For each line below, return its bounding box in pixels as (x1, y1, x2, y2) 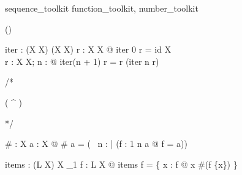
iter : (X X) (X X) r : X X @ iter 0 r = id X (5, 43, 172, 56)
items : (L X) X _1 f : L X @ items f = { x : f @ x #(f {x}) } (5, 157, 238, 170)
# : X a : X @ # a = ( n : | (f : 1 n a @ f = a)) (5, 137, 187, 150)
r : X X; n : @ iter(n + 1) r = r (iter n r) (5, 54, 159, 67)
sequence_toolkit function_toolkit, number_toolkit (5, 2, 199, 14)
